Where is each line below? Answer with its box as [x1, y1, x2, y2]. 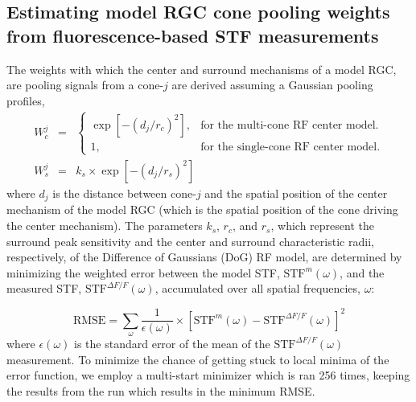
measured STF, [6, 280, 82, 297]
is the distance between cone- [52, 185, 196, 201]
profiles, [6, 92, 45, 109]
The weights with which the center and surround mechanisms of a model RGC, [6, 60, 397, 77]
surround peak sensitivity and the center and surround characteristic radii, [6, 232, 374, 249]
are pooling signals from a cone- [6, 76, 164, 93]
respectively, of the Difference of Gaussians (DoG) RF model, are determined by [6, 248, 402, 265]
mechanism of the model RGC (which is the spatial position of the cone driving [6, 201, 398, 218]
